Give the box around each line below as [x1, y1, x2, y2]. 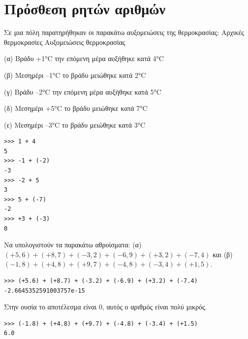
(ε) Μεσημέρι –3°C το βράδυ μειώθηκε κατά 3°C [4, 119, 145, 130]
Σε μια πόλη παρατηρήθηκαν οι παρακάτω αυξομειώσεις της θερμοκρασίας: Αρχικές [4, 27, 244, 37]
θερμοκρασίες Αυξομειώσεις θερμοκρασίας [4, 36, 125, 47]
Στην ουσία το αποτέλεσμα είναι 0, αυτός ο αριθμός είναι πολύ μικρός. [4, 302, 207, 312]
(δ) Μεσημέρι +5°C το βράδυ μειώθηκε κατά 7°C [4, 103, 148, 113]
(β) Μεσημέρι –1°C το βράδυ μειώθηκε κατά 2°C [4, 69, 146, 80]
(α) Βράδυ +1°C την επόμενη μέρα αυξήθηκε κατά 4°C [4, 53, 164, 64]
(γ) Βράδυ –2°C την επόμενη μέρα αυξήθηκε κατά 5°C [4, 86, 161, 97]
